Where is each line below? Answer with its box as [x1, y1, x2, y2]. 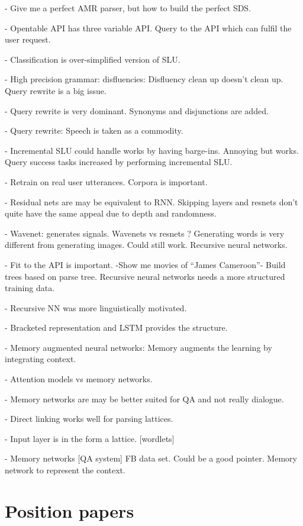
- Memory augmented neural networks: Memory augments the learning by [5, 341, 272, 353]
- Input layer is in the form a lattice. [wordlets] [5, 432, 175, 444]
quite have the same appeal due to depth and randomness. [5, 207, 217, 220]
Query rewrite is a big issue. [5, 84, 107, 96]
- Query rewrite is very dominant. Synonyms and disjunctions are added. [5, 104, 269, 117]
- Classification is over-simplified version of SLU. [5, 53, 180, 65]
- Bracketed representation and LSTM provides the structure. [5, 321, 228, 334]
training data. [5, 282, 55, 294]
